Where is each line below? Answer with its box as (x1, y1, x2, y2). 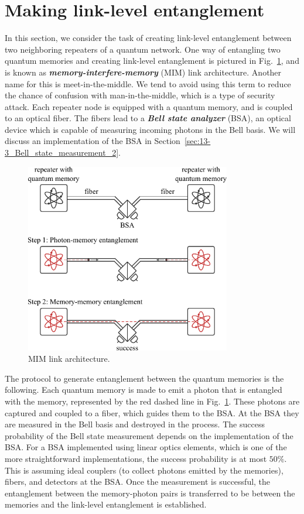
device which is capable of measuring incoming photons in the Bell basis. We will (5, 123, 296, 135)
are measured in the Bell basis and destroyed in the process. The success (5, 418, 265, 430)
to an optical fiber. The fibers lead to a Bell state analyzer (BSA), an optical (5, 112, 291, 124)
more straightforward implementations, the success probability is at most (5, 452, 267, 464)
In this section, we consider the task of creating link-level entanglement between (5, 32, 292, 44)
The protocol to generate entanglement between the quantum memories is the (5, 372, 284, 384)
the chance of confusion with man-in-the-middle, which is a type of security (5, 89, 275, 101)
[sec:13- (184, 135, 211, 147)
